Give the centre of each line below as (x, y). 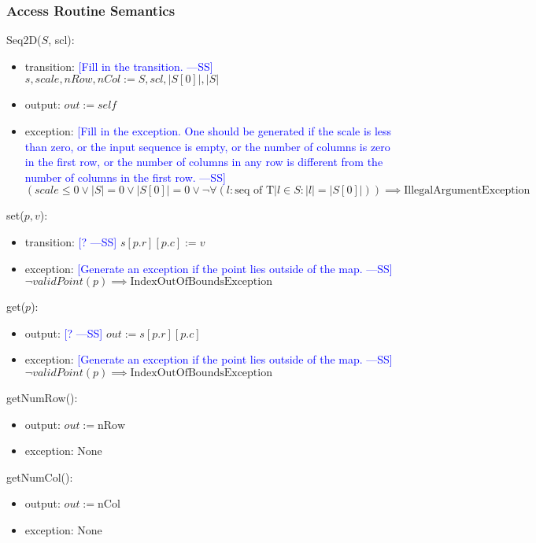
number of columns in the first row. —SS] (125, 177)
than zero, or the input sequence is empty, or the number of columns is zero (207, 146)
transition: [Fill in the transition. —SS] (119, 66)
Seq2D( (24, 40)
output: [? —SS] (64, 332)
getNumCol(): (40, 477)
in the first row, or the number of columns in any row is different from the (204, 162)
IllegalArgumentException (467, 191)
